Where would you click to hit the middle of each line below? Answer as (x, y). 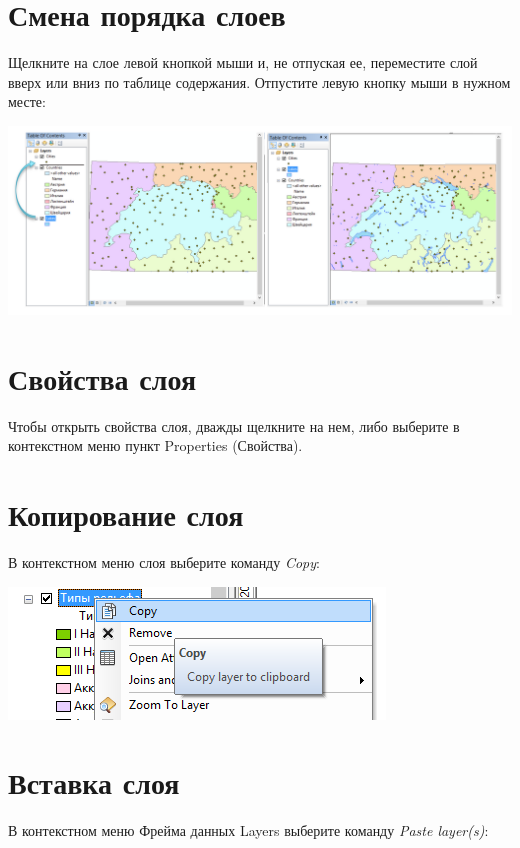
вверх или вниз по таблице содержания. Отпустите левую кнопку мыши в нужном (259, 81)
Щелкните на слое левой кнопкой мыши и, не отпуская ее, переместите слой (243, 62)
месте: (27, 101)
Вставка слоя (94, 782)
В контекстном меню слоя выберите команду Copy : (164, 561)
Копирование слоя (126, 514)
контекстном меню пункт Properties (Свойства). (155, 445)
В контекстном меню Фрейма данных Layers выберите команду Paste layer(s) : (248, 830)
